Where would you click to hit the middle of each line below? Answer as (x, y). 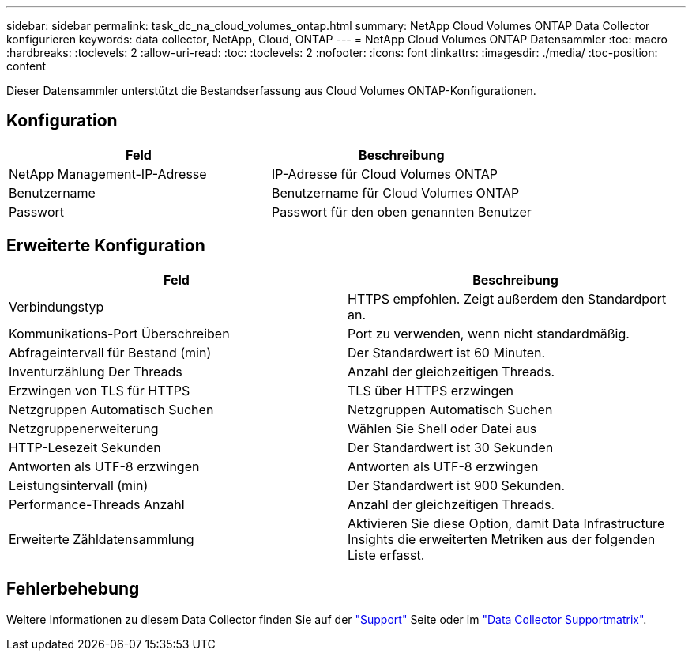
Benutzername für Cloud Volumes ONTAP (395, 193)
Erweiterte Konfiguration (106, 246)
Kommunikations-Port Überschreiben (119, 333)
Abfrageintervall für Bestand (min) (110, 352)
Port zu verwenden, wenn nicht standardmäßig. (489, 333)
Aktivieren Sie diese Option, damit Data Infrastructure (506, 523)
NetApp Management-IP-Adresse (108, 174)
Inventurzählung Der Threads (96, 371)
